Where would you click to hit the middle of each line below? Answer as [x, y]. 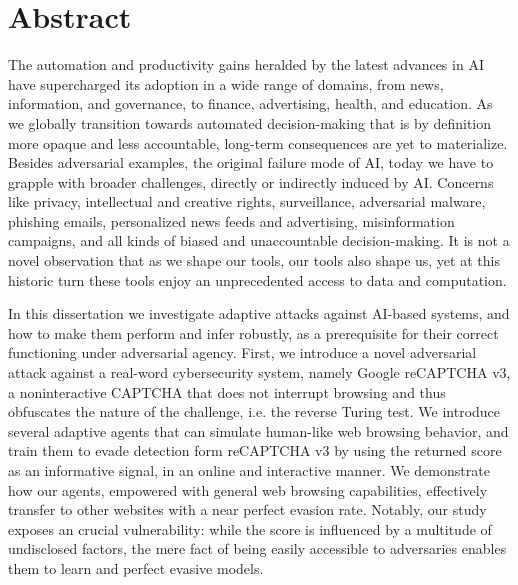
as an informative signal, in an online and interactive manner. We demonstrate [249, 470]
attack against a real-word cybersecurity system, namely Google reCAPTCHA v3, [259, 372]
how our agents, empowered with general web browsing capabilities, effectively [248, 489]
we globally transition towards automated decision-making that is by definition [250, 122]
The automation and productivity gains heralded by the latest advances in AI [246, 64]
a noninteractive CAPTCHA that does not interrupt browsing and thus [227, 391]
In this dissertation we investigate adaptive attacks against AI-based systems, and [259, 313]
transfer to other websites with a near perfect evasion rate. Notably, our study [247, 509]
